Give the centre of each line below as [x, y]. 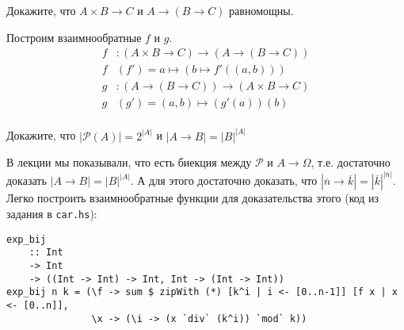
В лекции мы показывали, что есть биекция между [129, 162]
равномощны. [261, 10]
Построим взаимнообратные [74, 37]
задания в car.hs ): [52, 213]
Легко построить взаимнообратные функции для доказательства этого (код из [193, 198]
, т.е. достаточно [351, 162]
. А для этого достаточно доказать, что [224, 180]
